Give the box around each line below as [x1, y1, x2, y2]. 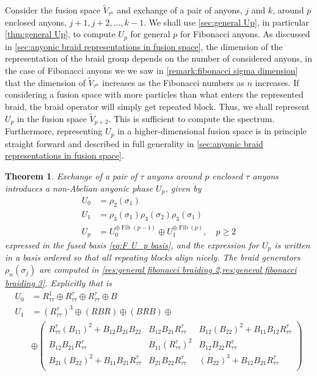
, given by [165, 181, 202, 194]
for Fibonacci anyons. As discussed [180, 27, 310, 40]
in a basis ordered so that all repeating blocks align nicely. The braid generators [5, 251, 301, 264]
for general [130, 27, 170, 40]
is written [274, 239, 310, 251]
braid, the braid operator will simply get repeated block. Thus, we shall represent [5, 100, 310, 113]
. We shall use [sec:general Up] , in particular [144, 15, 309, 28]
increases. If [255, 76, 299, 89]
